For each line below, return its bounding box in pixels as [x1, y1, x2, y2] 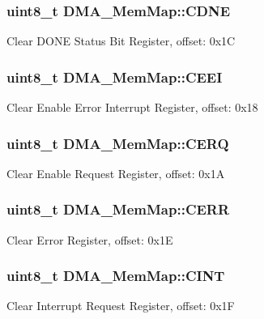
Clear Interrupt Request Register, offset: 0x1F [6, 297, 235, 314]
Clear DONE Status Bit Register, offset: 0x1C [6, 32, 236, 49]
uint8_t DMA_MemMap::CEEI [6, 66, 223, 87]
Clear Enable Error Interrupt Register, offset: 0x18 [6, 99, 258, 116]
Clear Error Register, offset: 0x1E [6, 231, 173, 248]
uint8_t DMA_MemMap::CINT [6, 266, 225, 286]
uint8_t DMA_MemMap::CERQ [6, 133, 229, 153]
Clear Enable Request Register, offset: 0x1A [6, 164, 225, 181]
